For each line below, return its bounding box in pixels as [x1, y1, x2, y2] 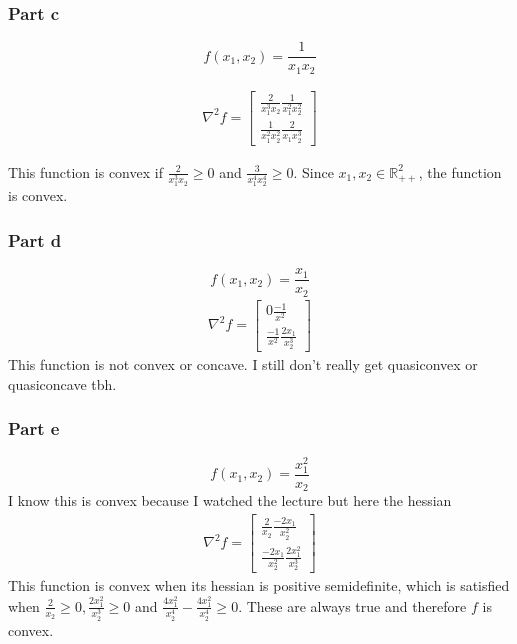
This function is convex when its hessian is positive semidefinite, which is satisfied [8, 575, 510, 596]
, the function [418, 161, 502, 182]
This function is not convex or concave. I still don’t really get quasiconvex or [8, 354, 478, 375]
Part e [8, 416, 60, 441]
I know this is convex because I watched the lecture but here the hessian [8, 490, 452, 511]
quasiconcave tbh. [8, 373, 117, 394]
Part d [8, 228, 62, 252]
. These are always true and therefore [238, 595, 467, 616]
